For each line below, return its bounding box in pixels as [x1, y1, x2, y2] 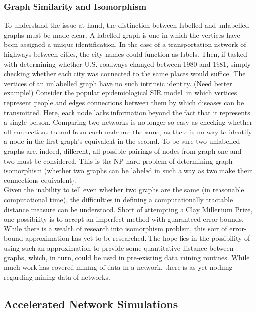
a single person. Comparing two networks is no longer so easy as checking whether [4, 117, 253, 127]
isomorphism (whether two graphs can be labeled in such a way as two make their [4, 165, 252, 176]
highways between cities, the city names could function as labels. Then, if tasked [4, 49, 247, 59]
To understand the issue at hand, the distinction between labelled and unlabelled [4, 20, 249, 30]
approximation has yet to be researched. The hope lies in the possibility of [25, 233, 250, 243]
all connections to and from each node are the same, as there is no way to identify [4, 126, 252, 136]
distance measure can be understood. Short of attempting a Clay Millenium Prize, [4, 204, 253, 214]
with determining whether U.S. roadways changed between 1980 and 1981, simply [4, 58, 251, 69]
